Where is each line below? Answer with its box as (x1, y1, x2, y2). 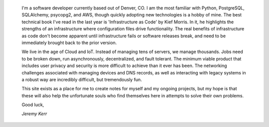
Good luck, (21, 102, 44, 108)
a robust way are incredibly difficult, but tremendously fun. (21, 76, 142, 82)
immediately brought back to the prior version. (21, 40, 117, 46)
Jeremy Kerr (21, 111, 47, 117)
